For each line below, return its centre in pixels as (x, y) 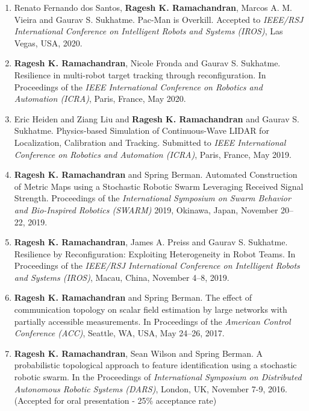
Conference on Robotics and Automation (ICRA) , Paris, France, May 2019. (153, 154)
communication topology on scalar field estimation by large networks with (151, 309)
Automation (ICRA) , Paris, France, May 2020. (100, 99)
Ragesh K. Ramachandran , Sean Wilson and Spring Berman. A (139, 353)
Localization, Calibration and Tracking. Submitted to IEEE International (150, 142)
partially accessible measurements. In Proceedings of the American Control (152, 321)
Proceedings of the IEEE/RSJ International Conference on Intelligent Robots (157, 265)
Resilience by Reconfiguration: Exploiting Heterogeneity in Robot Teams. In (155, 253)
